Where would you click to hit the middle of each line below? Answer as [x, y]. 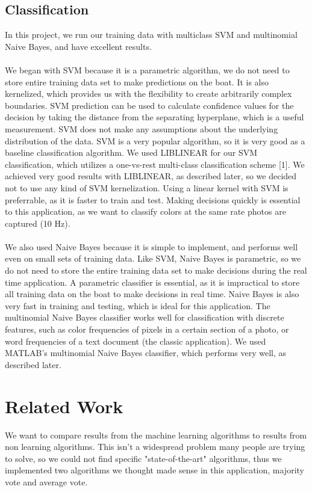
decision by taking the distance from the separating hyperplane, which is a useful [154, 117]
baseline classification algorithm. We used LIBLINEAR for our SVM [131, 152]
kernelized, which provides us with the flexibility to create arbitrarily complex [148, 94]
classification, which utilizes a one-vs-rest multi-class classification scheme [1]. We [155, 164]
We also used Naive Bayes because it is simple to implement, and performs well [151, 246]
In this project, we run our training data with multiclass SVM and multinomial [151, 35]
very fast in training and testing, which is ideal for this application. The [138, 305]
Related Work [64, 406]
